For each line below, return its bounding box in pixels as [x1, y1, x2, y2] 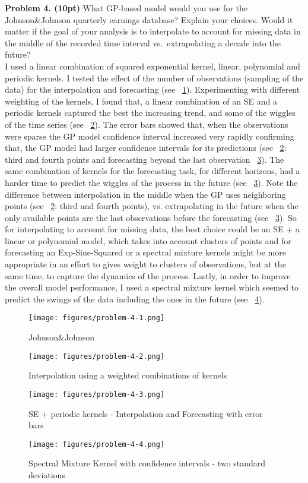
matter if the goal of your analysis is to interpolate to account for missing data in [5, 25, 301, 37]
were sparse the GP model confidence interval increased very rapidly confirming [5, 130, 294, 142]
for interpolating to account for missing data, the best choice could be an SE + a [5, 223, 300, 235]
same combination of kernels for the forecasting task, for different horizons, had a [5, 165, 300, 177]
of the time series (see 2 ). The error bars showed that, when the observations [5, 118, 288, 130]
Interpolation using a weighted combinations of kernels [28, 369, 227, 381]
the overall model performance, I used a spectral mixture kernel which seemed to [5, 281, 299, 293]
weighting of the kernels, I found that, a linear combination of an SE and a [5, 94, 277, 107]
